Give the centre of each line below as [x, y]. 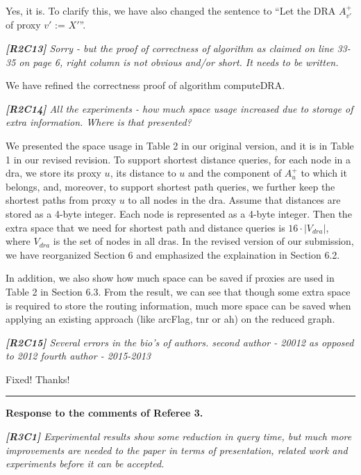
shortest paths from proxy [61, 200]
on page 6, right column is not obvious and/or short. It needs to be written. [179, 62]
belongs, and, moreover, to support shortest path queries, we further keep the [170, 186]
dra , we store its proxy [53, 173]
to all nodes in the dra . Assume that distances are [234, 200]
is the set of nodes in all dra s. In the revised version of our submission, [203, 241]
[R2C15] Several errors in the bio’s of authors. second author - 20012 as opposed [180, 342]
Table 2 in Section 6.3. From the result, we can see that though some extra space [178, 291]
